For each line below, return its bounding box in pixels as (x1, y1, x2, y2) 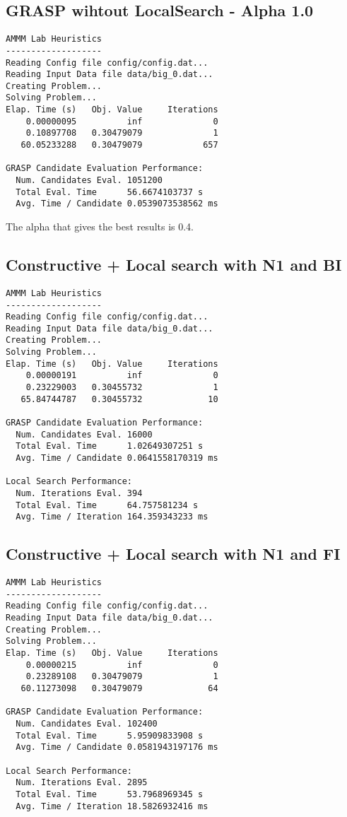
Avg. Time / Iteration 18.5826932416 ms (16, 801, 208, 811)
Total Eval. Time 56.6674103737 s (16, 187, 204, 197)
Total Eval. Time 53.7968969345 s (16, 789, 204, 799)
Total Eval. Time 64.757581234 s (16, 500, 199, 510)
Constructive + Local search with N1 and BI (6, 254, 342, 276)
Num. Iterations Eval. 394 (16, 488, 143, 498)
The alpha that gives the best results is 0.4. (6, 219, 194, 234)
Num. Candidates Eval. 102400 (16, 719, 158, 729)
